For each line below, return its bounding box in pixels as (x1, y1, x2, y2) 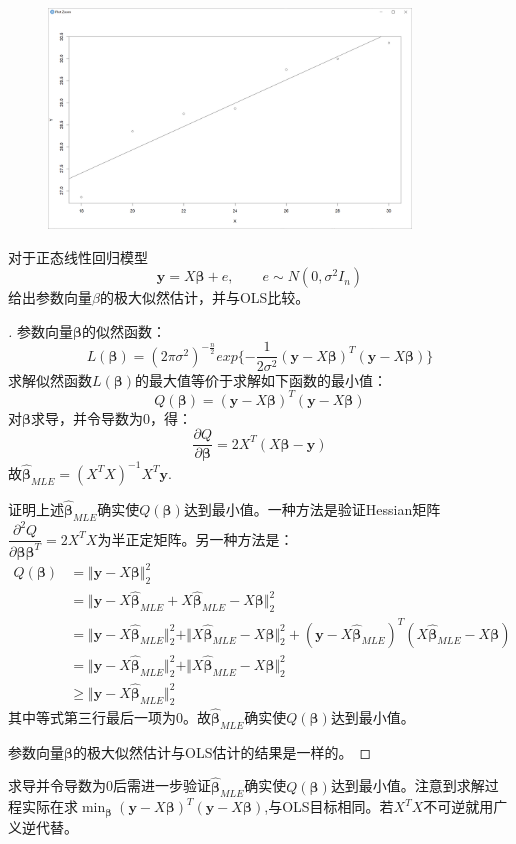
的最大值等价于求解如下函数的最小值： (135, 369, 388, 390)
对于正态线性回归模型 (8, 246, 148, 267)
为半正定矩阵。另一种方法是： (97, 528, 294, 549)
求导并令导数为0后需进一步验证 (8, 775, 211, 796)
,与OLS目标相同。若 (264, 796, 394, 817)
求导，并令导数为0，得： (31, 407, 193, 428)
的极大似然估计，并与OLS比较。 (99, 287, 310, 308)
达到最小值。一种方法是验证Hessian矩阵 (183, 499, 441, 519)
